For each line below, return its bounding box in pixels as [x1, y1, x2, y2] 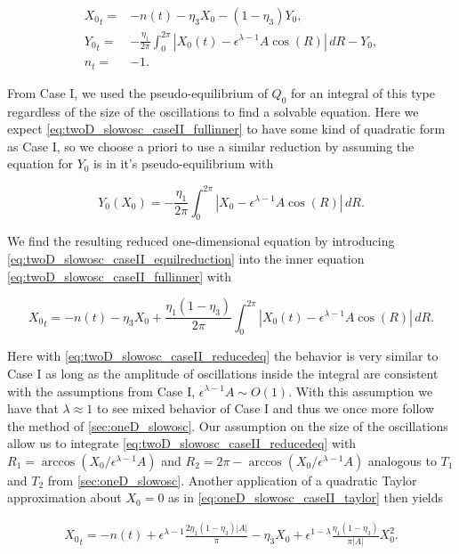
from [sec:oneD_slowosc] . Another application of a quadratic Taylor [47, 470, 417, 489]
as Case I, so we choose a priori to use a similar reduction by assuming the [7, 136, 415, 155]
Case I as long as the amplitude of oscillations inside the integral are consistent [7, 363, 439, 382]
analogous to [367, 451, 437, 469]
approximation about [7, 488, 122, 507]
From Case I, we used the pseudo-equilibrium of [7, 83, 268, 102]
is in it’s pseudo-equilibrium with [93, 154, 274, 173]
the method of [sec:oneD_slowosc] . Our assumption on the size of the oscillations [7, 416, 448, 435]
